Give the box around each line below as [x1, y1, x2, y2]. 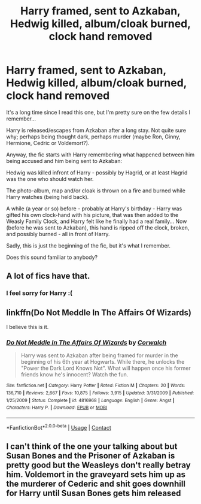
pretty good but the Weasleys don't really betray [6, 460, 191, 470]
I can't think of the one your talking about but [6, 442, 178, 452]
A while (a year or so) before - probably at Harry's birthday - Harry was [6, 205, 182, 212]
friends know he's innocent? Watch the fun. [20, 371, 129, 378]
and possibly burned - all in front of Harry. [6, 230, 110, 237]
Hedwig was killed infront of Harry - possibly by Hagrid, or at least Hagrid [6, 169, 188, 176]
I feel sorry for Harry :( [6, 289, 73, 297]
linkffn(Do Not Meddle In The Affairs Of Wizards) [6, 307, 191, 318]
